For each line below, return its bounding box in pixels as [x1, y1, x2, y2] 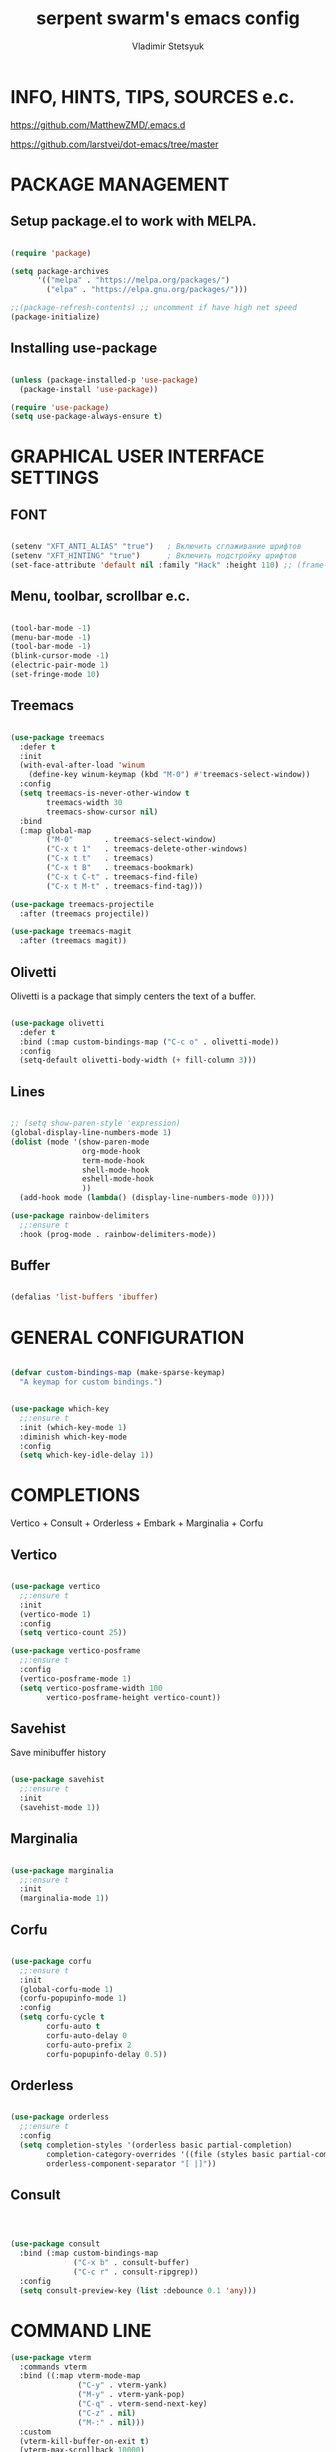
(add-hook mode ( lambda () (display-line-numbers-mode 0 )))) [19, 1193, 275, 1203]
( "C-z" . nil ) [77, 2408, 137, 2418]
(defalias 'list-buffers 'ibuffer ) [10, 1292, 159, 1302]
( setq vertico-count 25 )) [19, 1628, 128, 1638]
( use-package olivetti [10, 1018, 105, 1028]
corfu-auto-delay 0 [46, 2030, 128, 2041]
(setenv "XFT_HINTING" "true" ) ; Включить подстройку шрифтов [10, 551, 298, 561]
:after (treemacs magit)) [19, 936, 128, 946]
